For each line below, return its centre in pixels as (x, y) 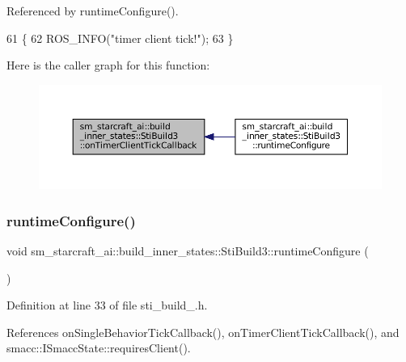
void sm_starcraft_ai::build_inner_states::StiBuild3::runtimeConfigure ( (188, 250)
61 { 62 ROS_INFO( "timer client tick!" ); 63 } (120, 38)
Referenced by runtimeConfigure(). (93, 11)
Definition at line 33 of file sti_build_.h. (107, 305)
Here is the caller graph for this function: (108, 65)
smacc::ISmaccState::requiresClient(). (99, 348)
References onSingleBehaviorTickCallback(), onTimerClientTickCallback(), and (203, 332)
